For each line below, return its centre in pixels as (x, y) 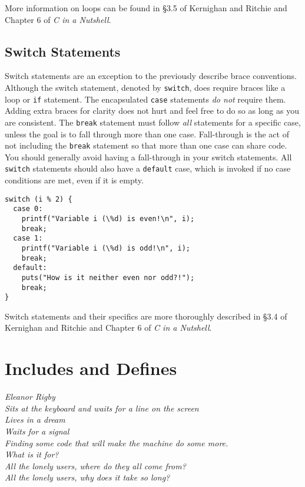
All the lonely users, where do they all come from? (95, 465)
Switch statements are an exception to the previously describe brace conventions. (151, 76)
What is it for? (32, 454)
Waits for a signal (37, 431)
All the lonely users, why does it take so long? (87, 477)
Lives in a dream (35, 419)
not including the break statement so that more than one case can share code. (146, 145)
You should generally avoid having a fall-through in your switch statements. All (148, 157)
